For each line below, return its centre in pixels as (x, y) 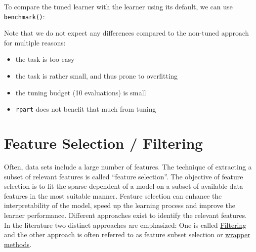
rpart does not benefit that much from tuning (86, 109)
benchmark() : (24, 16)
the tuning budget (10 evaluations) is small (81, 92)
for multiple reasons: (35, 42)
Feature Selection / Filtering (104, 143)
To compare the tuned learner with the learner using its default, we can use (118, 6)
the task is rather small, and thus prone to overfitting (97, 76)
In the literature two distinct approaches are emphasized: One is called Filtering (125, 225)
